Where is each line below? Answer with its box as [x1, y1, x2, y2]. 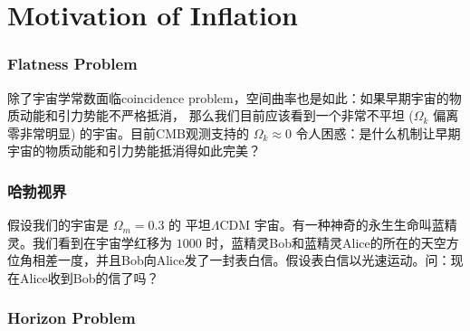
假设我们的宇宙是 [7, 215, 109, 234]
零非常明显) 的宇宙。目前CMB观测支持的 [7, 123, 249, 142]
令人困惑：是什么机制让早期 [295, 123, 461, 142]
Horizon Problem [7, 307, 136, 329]
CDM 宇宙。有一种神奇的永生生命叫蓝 [219, 215, 445, 234]
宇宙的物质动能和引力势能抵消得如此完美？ [7, 141, 261, 160]
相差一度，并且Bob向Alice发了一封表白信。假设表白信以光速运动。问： [32, 251, 451, 270]
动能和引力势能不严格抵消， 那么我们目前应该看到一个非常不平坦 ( [19, 106, 414, 125]
